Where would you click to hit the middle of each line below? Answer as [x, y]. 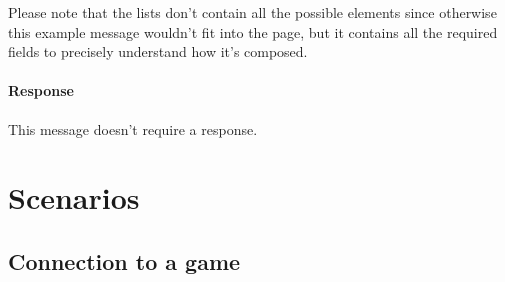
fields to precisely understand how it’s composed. [158, 51]
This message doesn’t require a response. [133, 128]
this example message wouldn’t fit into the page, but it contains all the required [253, 31]
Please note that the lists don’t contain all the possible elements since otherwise [252, 12]
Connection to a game [124, 260]
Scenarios [74, 197]
